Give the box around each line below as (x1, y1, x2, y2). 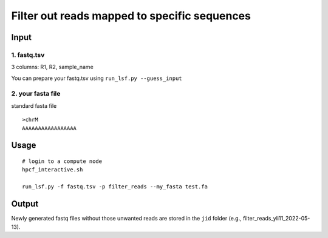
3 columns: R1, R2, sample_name (11, 64, 94, 71)
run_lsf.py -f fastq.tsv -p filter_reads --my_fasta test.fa (22, 183, 208, 190)
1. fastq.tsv (11, 50, 45, 59)
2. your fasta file (11, 90, 61, 98)
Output (11, 199, 39, 209)
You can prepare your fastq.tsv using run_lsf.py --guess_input (11, 74, 182, 82)
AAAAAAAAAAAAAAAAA (22, 125, 77, 131)
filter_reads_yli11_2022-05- (243, 215, 310, 222)
